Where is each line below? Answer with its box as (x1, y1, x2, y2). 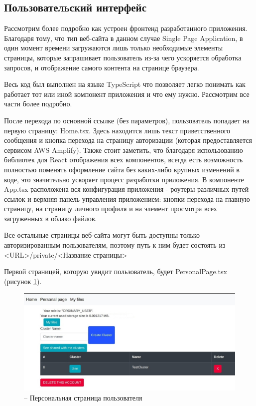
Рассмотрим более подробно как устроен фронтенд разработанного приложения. (4, 23, 248, 33)
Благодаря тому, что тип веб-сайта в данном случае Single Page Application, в (4, 32, 243, 43)
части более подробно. (4, 98, 72, 109)
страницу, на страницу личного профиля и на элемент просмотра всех (4, 203, 217, 214)
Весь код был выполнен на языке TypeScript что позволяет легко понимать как (4, 79, 246, 89)
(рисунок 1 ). (4, 276, 42, 286)
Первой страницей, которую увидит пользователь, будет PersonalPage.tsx (4, 266, 227, 277)
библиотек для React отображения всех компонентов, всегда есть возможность (4, 154, 243, 165)
